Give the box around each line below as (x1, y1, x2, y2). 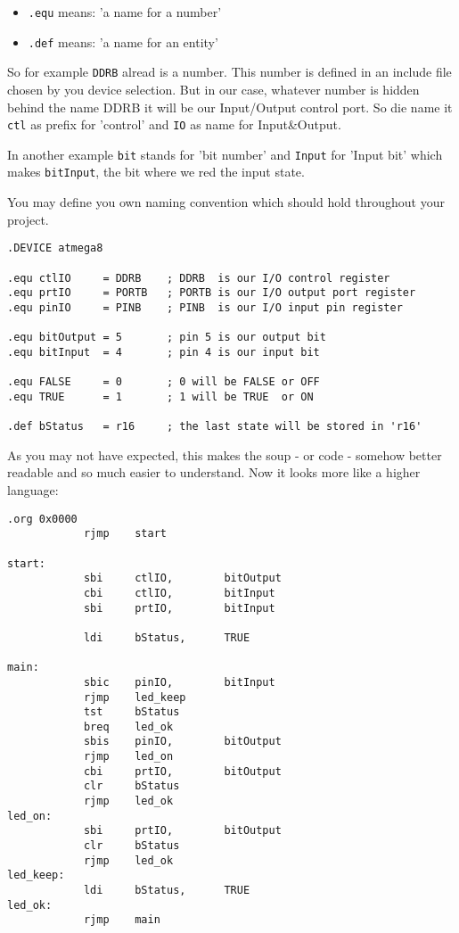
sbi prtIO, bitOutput (83, 824, 282, 838)
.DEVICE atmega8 (7, 242, 103, 255)
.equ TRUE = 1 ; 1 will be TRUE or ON (7, 390, 314, 403)
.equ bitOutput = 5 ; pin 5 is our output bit (7, 331, 326, 344)
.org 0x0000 (7, 512, 78, 525)
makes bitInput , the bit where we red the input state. (7, 162, 305, 181)
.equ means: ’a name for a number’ (28, 3, 222, 21)
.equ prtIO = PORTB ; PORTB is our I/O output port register (7, 286, 416, 300)
